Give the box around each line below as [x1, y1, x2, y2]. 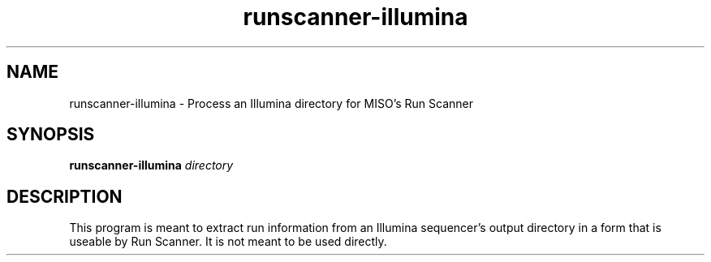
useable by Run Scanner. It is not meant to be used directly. [69, 234, 387, 249]
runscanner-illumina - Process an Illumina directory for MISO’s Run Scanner [69, 96, 473, 110]
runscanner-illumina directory [69, 158, 234, 173]
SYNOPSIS [6, 124, 95, 145]
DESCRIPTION [6, 186, 123, 207]
